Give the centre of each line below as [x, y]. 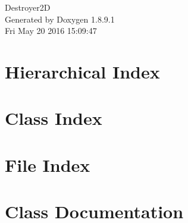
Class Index [54, 118]
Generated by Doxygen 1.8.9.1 [60, 19]
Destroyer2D [28, 7]
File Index [48, 164]
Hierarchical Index [82, 71]
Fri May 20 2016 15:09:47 [51, 31]
